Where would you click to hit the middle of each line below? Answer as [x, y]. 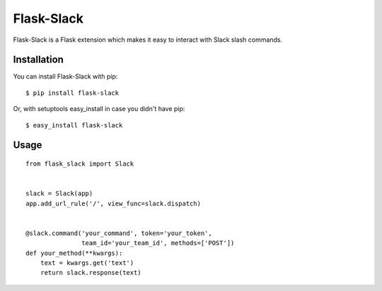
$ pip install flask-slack [73, 93]
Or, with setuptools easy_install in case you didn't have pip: [99, 109]
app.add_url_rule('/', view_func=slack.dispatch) [114, 203]
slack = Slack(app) [59, 194]
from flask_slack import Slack [80, 164]
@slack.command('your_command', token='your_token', [119, 233]
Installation [38, 60]
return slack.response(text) [91, 273]
